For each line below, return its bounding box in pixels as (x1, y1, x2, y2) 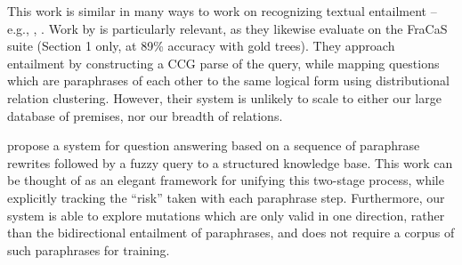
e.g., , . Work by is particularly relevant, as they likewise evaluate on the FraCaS (7, 19, 448, 37)
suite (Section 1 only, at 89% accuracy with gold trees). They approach (7, 36, 395, 55)
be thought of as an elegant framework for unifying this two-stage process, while (7, 171, 444, 189)
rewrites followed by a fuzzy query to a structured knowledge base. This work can (7, 153, 453, 172)
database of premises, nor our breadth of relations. (7, 106, 283, 124)
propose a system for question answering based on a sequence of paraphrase (7, 136, 420, 155)
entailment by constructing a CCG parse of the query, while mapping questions (7, 53, 440, 72)
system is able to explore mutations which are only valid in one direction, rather (7, 205, 445, 224)
